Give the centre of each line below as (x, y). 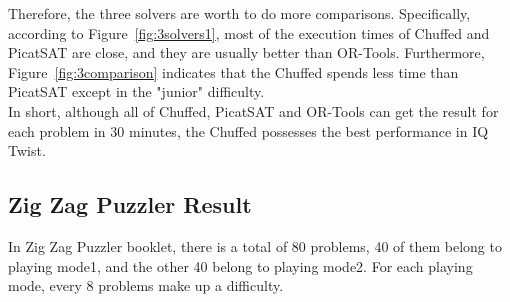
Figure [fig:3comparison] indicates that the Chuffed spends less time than (233, 71)
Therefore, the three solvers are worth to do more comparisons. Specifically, (239, 13)
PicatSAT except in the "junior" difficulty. (136, 91)
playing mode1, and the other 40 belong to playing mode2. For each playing (240, 265)
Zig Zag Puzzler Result (130, 204)
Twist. (27, 150)
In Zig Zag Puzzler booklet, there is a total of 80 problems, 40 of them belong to (255, 245)
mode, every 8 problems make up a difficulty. (146, 285)
